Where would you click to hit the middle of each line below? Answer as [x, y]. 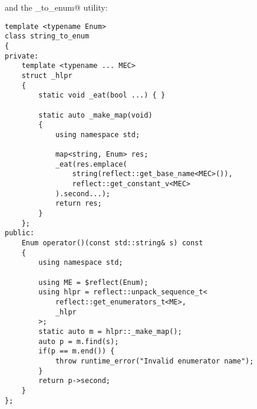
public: [20, 233]
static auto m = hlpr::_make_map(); [110, 331]
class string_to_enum [47, 36]
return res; [78, 204]
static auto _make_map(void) [95, 115]
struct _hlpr [47, 75]
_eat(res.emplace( [91, 164]
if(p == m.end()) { [77, 351]
